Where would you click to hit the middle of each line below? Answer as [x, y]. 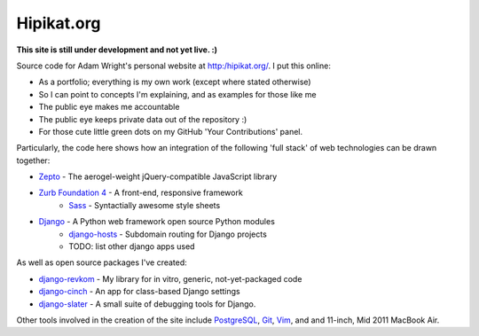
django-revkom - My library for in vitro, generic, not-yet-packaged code [170, 278]
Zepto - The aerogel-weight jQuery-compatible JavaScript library [158, 176]
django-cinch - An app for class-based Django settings [139, 292]
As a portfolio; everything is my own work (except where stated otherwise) [175, 82]
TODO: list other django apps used [132, 246]
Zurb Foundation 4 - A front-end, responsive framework [141, 193]
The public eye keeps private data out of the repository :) [143, 119]
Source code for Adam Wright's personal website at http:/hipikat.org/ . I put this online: [174, 66]
